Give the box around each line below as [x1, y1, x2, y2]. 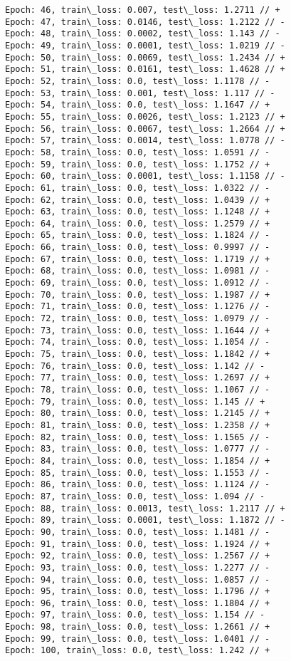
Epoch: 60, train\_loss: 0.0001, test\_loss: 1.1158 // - [5, 171, 285, 182]
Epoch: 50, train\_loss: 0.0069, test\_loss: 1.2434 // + [5, 52, 285, 63]
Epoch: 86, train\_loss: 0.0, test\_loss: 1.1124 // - [5, 479, 270, 490]
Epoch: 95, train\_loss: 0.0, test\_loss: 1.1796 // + [5, 586, 270, 597]
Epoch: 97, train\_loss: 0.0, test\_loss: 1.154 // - [5, 610, 265, 620]
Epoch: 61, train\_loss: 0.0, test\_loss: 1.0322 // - [5, 182, 270, 193]
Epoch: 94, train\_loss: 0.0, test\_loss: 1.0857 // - [5, 574, 270, 585]
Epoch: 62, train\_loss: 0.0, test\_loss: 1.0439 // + [5, 194, 270, 205]
